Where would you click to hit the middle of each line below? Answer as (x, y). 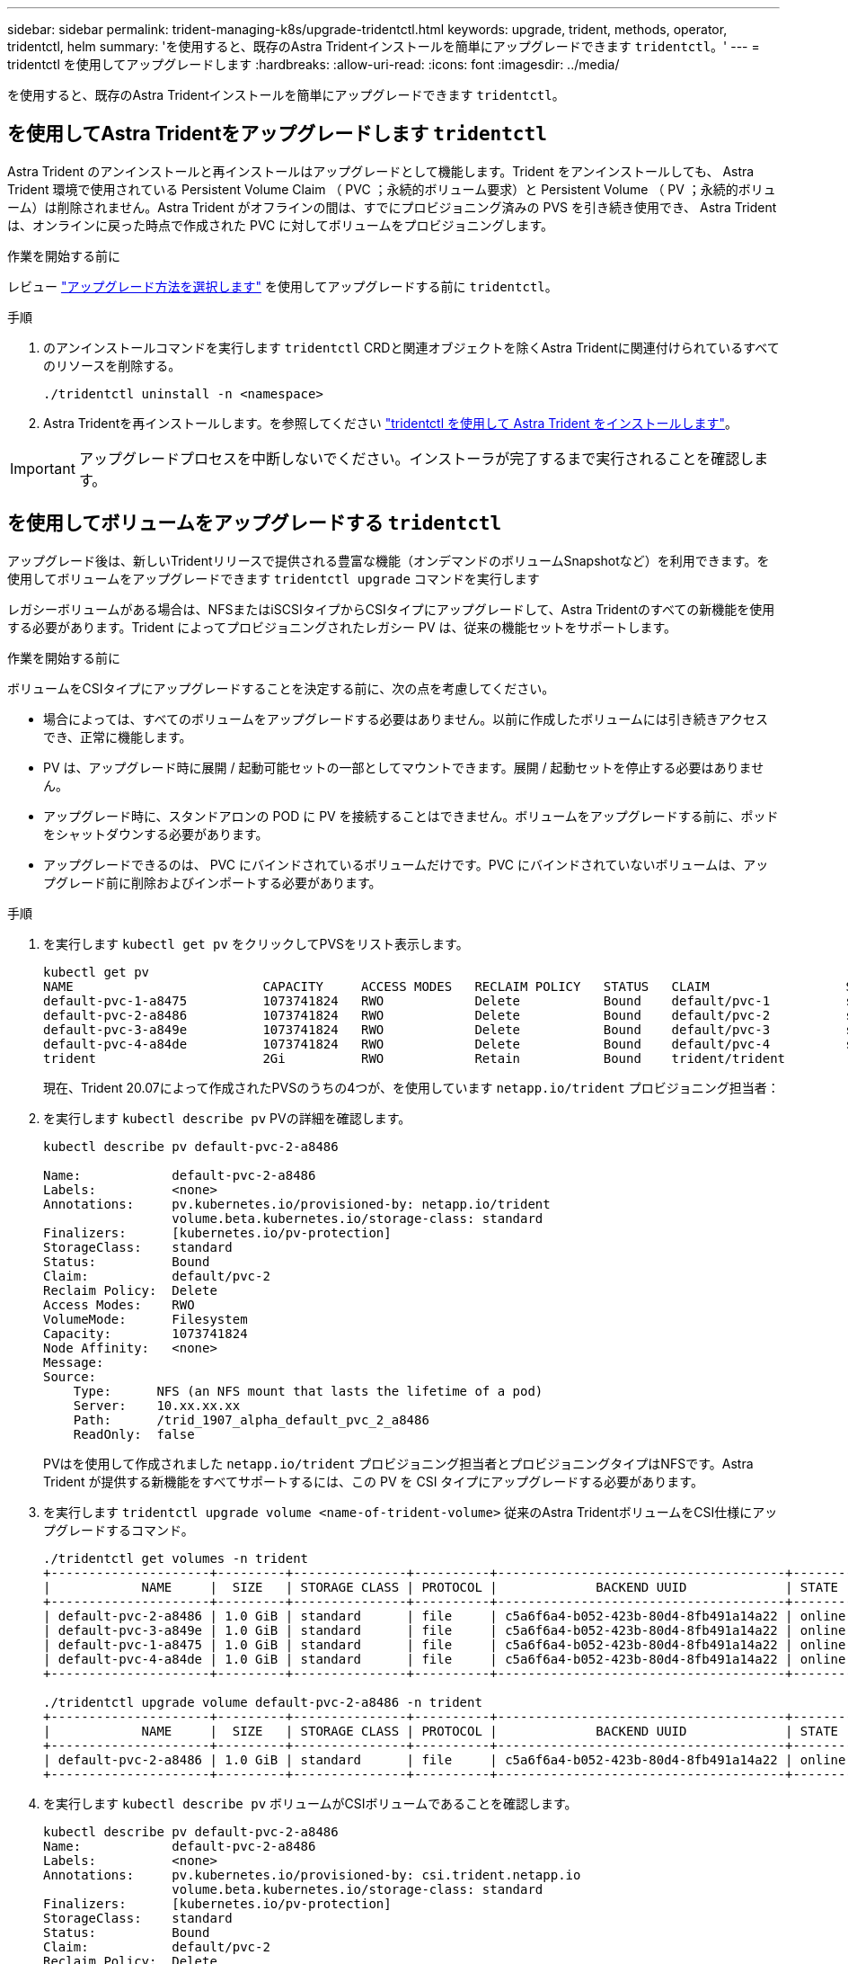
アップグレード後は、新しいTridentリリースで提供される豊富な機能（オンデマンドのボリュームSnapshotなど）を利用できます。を (389, 560)
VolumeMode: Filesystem (146, 1319)
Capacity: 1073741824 (146, 1333)
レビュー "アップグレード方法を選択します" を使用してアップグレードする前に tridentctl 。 (283, 286)
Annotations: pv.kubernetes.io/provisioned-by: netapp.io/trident (297, 1204)
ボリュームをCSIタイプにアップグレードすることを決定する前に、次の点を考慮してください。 (281, 688)
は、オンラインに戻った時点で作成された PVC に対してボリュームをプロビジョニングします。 (280, 225)
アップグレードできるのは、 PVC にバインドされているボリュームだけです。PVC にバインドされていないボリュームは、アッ (406, 864)
